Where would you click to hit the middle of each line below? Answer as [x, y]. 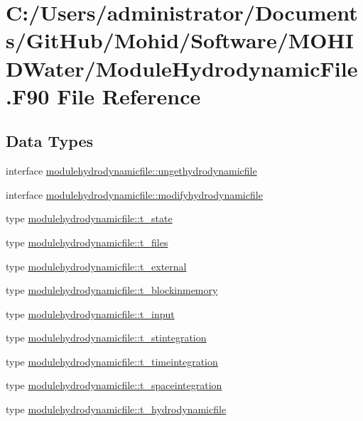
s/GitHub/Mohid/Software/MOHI [180, 40]
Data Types [49, 141]
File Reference [129, 95]
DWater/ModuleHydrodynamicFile [182, 68]
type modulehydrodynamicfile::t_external [96, 266]
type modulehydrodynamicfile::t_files [87, 242]
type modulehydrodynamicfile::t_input [90, 313]
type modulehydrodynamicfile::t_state [89, 218]
